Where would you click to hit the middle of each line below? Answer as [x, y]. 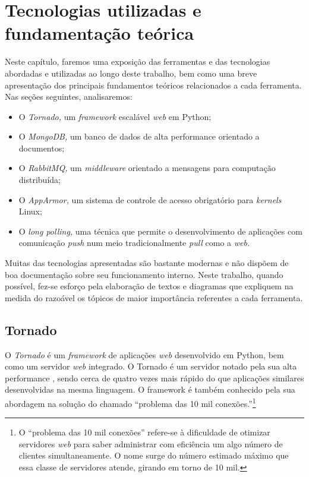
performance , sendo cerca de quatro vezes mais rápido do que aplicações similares [154, 378]
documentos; [42, 148]
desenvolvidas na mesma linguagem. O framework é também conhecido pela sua [150, 389]
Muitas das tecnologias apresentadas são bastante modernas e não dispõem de [147, 263]
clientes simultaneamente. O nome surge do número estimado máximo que [154, 455]
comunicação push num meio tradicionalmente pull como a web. [134, 243]
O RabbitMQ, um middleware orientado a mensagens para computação [147, 168]
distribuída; [40, 180]
